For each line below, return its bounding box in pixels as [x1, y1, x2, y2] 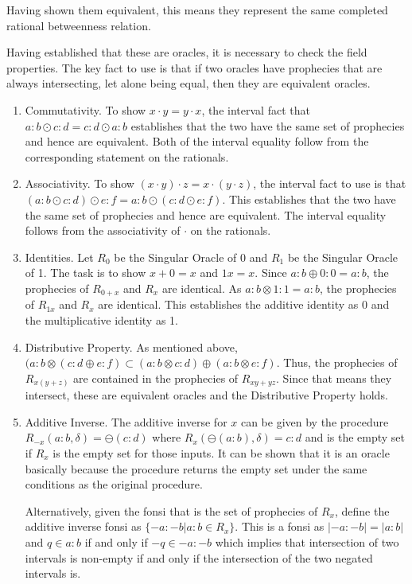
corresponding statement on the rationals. [25, 148, 229, 165]
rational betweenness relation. [6, 17, 151, 33]
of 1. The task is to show [25, 264, 146, 281]
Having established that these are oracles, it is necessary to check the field [6, 44, 367, 60]
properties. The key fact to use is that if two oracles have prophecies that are [6, 59, 383, 76]
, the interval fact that [201, 101, 310, 118]
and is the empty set [305, 429, 406, 446]
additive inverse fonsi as [25, 518, 142, 535]
